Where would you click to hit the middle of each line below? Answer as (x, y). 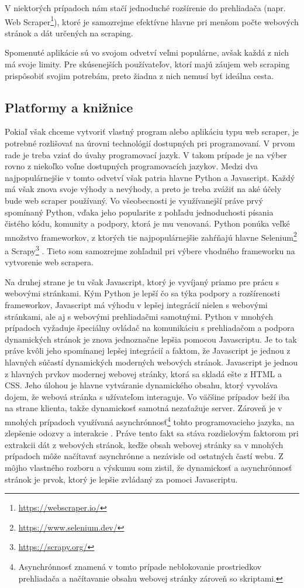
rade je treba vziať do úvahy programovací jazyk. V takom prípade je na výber (146, 154)
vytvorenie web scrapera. (49, 262)
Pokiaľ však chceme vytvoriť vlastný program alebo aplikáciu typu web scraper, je (152, 131)
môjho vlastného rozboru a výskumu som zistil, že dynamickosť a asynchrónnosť (148, 468)
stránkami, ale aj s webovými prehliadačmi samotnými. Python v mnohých (139, 316)
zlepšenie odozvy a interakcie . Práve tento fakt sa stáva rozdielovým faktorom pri (152, 433)
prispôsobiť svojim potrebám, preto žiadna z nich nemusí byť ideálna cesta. (139, 75)
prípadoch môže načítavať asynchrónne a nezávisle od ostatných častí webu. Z (144, 456)
